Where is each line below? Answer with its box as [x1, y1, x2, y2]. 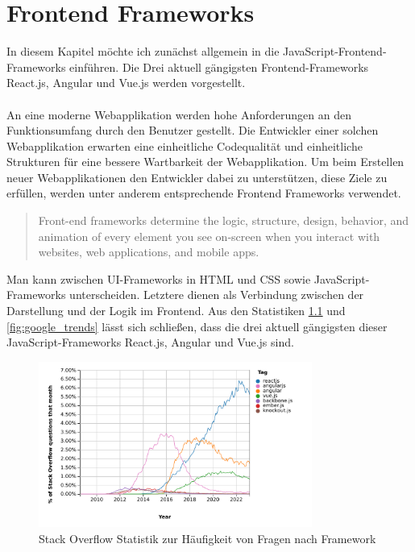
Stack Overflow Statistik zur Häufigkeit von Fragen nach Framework [39, 529, 376, 546]
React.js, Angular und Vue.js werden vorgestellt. [6, 74, 246, 91]
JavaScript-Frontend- [283, 43, 387, 60]
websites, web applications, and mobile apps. [38, 243, 259, 260]
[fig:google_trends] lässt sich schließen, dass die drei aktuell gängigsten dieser [6, 318, 388, 334]
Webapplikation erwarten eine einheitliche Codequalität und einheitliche [6, 137, 363, 154]
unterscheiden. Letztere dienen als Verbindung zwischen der [69, 286, 364, 303]
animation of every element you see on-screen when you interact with [38, 227, 380, 244]
